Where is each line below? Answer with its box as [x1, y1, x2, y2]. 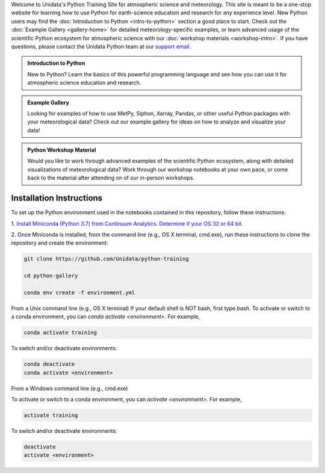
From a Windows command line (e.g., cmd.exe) [11, 385, 128, 392]
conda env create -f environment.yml [23, 289, 135, 296]
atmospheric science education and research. [27, 79, 141, 87]
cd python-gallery [23, 273, 78, 279]
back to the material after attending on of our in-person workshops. [27, 175, 195, 182]
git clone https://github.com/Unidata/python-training [23, 256, 189, 262]
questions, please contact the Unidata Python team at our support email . [11, 43, 191, 50]
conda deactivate [23, 361, 75, 368]
